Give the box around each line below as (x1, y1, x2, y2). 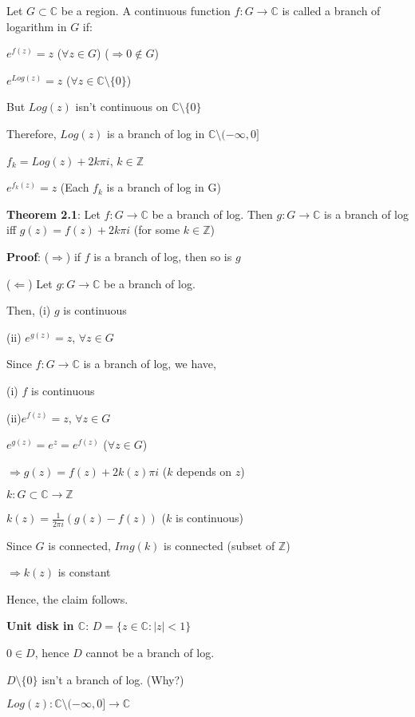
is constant (57, 564, 111, 580)
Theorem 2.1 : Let (6, 205, 101, 222)
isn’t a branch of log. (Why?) (41, 671, 184, 687)
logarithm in (6, 18, 67, 34)
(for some (133, 221, 180, 238)
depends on (176, 462, 232, 479)
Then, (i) (6, 302, 51, 319)
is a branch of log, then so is (93, 248, 232, 264)
